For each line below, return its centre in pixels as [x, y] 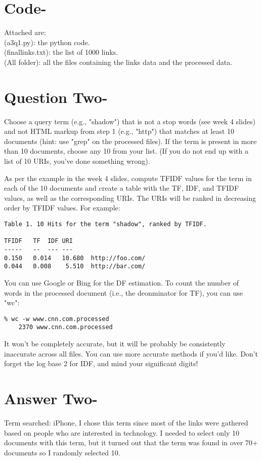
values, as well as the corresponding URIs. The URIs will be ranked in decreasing [130, 198]
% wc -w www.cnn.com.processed [57, 319]
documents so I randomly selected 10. [62, 452]
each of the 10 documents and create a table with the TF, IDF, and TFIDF [122, 188]
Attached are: [25, 32]
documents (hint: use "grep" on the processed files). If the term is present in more [130, 141]
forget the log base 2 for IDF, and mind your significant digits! [101, 363]
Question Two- [56, 97]
